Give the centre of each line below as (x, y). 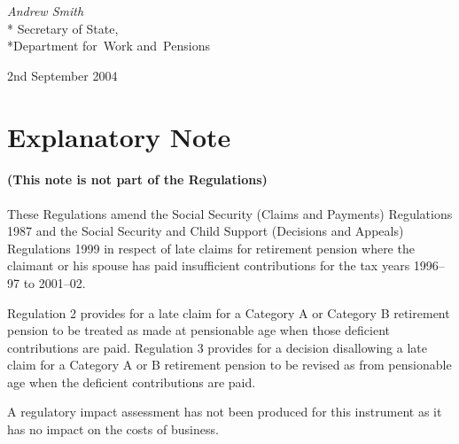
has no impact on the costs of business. (113, 429)
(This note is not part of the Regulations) (137, 179)
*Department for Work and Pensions (109, 46)
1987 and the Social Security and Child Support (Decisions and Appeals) (206, 231)
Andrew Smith (46, 11)
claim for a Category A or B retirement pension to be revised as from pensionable (229, 365)
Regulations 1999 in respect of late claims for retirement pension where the (211, 248)
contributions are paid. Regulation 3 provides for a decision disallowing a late (217, 347)
